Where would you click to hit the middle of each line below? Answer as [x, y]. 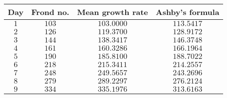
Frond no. [50, 12]
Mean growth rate [113, 12]
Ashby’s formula [188, 12]
